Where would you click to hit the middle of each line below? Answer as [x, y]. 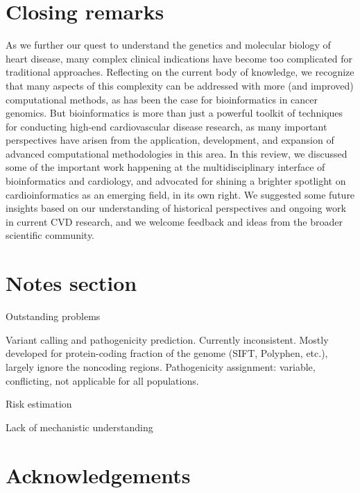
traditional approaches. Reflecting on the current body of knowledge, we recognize [180, 72]
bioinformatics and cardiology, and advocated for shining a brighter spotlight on [176, 181]
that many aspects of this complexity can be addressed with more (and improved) [180, 85]
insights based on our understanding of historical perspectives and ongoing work [176, 208]
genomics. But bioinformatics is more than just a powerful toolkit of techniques [174, 113]
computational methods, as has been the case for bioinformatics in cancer [162, 99]
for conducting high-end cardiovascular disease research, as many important [166, 126]
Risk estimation [39, 404]
